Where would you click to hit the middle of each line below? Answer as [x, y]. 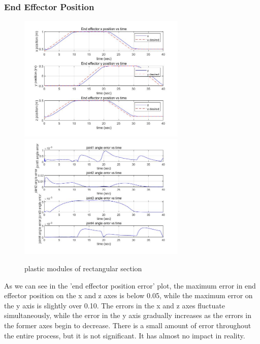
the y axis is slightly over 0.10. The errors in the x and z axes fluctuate [115, 305]
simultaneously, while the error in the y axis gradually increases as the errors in [128, 315]
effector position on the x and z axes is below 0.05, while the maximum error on [128, 295]
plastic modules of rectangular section [83, 268]
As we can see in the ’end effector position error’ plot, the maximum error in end [130, 285]
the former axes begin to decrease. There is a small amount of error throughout [128, 325]
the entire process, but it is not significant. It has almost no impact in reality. [125, 335]
